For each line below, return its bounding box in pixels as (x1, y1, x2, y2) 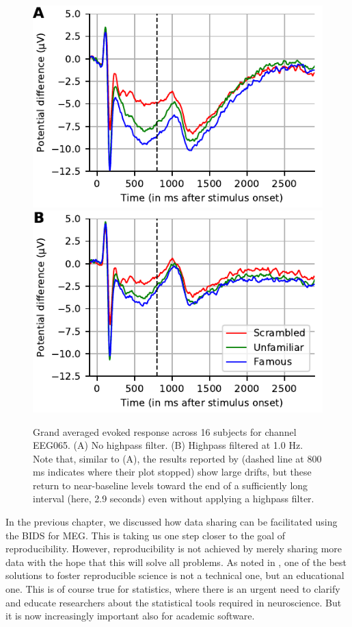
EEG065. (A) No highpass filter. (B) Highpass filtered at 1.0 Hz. (33, 438, 303, 452)
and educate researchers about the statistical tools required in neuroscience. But (5, 595, 342, 609)
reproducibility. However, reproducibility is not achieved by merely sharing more (5, 541, 342, 556)
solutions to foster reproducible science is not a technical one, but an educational (5, 568, 344, 582)
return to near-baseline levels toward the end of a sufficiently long (33, 478, 308, 492)
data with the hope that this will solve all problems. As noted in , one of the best (5, 554, 347, 569)
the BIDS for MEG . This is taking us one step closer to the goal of (5, 528, 286, 542)
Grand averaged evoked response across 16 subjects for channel (33, 424, 297, 439)
